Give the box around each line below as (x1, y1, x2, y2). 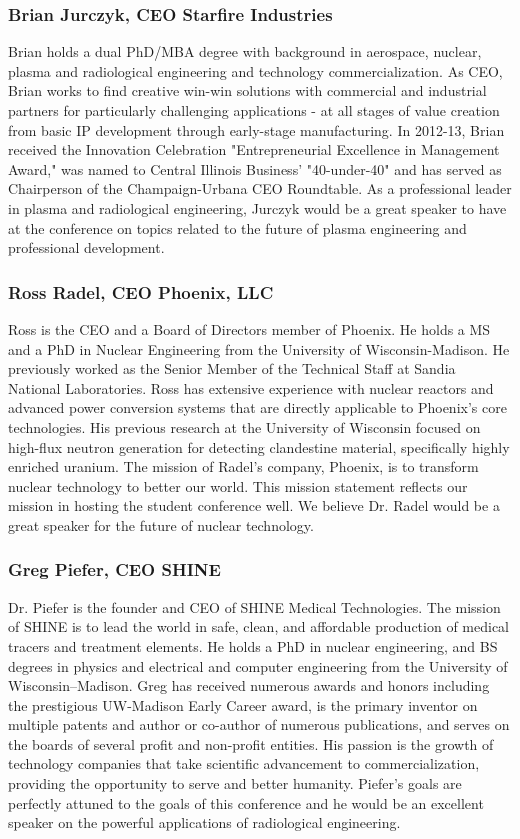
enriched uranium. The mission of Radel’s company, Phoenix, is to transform (8, 456, 479, 477)
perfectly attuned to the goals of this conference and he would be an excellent (8, 792, 484, 813)
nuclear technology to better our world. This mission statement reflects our (8, 475, 468, 496)
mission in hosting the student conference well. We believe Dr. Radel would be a (8, 495, 500, 516)
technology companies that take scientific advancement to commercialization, (8, 753, 480, 774)
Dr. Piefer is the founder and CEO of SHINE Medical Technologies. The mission (8, 596, 501, 617)
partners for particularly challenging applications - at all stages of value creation (8, 100, 500, 120)
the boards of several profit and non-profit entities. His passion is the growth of (8, 733, 494, 754)
